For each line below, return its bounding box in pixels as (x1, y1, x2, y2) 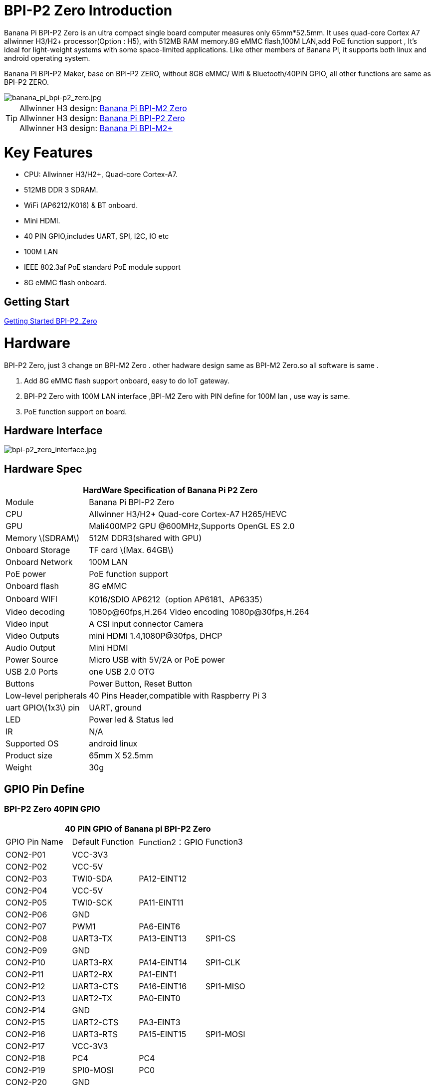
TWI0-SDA (72, 873, 112, 884)
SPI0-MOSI (72, 1065, 114, 1075)
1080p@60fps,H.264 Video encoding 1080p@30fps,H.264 (89, 607, 310, 617)
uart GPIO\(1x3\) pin (5, 703, 80, 713)
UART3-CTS (72, 981, 119, 991)
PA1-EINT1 (139, 969, 177, 979)
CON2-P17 (5, 1041, 45, 1051)
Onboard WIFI (5, 594, 58, 604)
